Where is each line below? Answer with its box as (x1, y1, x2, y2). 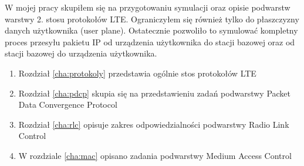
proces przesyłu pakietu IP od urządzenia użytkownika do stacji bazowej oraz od (5, 35, 295, 48)
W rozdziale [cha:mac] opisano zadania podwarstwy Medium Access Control (18, 149, 292, 161)
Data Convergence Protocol (18, 98, 117, 111)
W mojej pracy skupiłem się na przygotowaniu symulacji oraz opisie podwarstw (5, 1, 291, 13)
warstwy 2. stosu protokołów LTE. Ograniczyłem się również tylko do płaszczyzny (5, 12, 299, 25)
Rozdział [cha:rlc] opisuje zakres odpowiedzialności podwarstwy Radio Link (18, 118, 289, 130)
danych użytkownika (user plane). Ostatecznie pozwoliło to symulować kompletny (5, 24, 298, 36)
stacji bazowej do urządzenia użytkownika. (5, 47, 157, 59)
